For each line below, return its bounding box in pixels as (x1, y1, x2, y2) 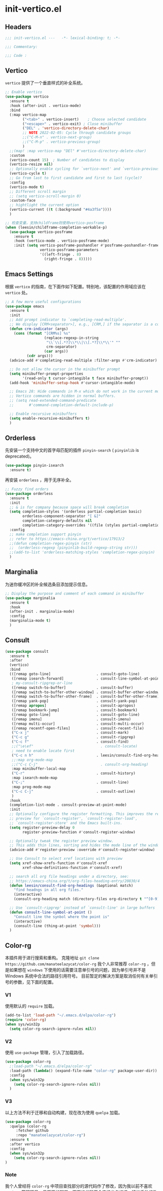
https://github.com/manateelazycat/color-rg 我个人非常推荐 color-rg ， (5, 961, 151, 967)
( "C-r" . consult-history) (11, 771, 136, 776)
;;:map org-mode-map (11, 757, 53, 762)
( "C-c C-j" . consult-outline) (11, 789, 136, 794)
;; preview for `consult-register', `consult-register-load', (9, 816, 138, 821)
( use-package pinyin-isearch (5, 463, 64, 468)
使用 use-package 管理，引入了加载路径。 (5, 1050, 87, 1055)
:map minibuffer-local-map (11, 766, 66, 771)
